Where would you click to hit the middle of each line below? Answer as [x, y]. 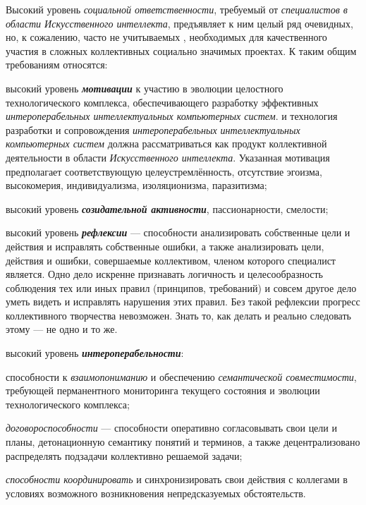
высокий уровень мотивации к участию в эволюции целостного [145, 88]
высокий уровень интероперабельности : [95, 353]
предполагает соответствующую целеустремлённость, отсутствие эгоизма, [164, 171]
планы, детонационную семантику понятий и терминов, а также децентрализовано [183, 442]
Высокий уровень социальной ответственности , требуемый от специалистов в [177, 9]
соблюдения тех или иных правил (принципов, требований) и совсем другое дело [181, 287]
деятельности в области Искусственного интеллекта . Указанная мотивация [168, 157]
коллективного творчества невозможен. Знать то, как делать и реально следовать [178, 315]
